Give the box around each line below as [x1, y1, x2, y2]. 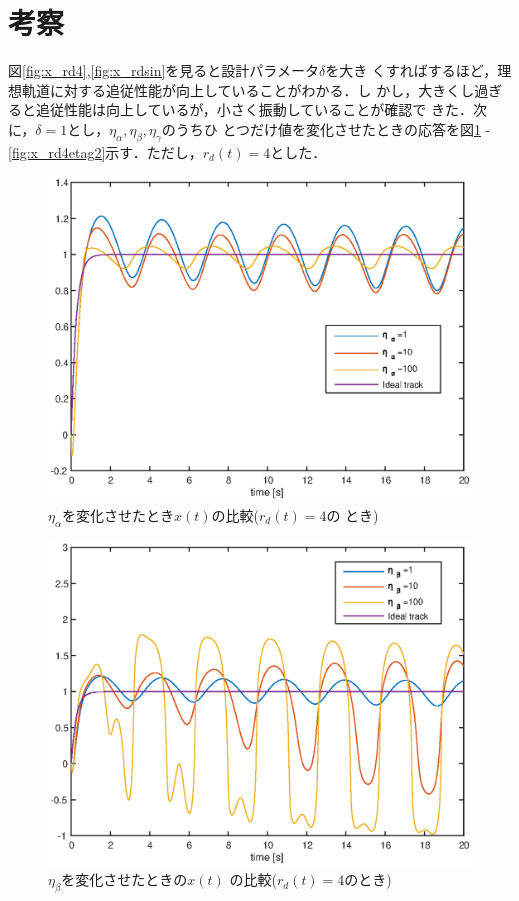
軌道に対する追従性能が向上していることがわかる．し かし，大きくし [21, 79, 475, 100]
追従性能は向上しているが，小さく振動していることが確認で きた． [35, 99, 473, 120]
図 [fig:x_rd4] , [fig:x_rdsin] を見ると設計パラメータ [8, 60, 319, 81]
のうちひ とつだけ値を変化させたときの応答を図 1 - [161, 118, 491, 139]
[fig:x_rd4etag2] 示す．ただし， [8, 141, 203, 162]
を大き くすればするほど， [325, 60, 498, 81]
